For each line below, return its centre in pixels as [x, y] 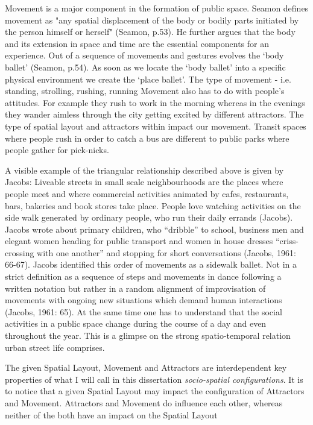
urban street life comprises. [55, 347]
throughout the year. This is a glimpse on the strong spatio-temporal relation [148, 335]
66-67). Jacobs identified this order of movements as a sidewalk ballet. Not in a [151, 264]
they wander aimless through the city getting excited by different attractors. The [154, 114]
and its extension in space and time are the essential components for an [137, 43]
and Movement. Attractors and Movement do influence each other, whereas [144, 403]
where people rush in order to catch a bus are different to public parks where [147, 138]
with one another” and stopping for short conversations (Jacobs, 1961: [166, 252]
